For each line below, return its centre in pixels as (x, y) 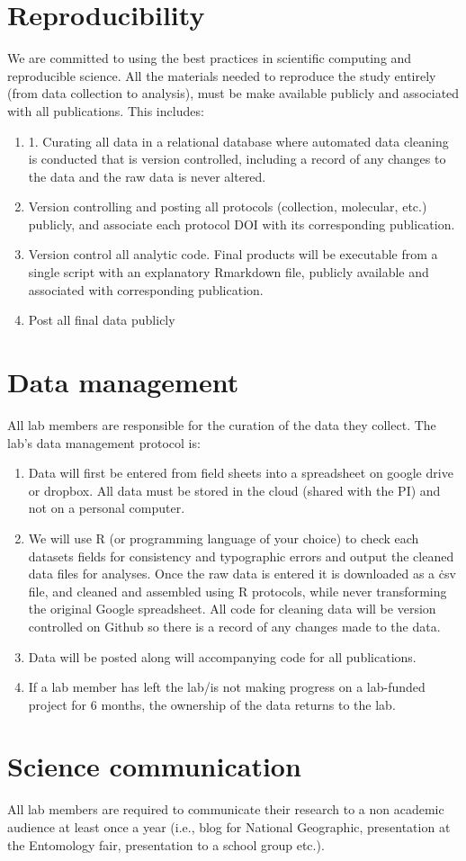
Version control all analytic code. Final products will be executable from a (233, 254)
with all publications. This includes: (106, 110)
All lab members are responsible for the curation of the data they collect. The (222, 424)
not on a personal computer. (107, 508)
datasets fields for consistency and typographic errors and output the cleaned (241, 556)
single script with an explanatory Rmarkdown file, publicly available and (229, 272)
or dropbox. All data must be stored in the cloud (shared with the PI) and (234, 490)
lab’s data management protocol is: (104, 442)
